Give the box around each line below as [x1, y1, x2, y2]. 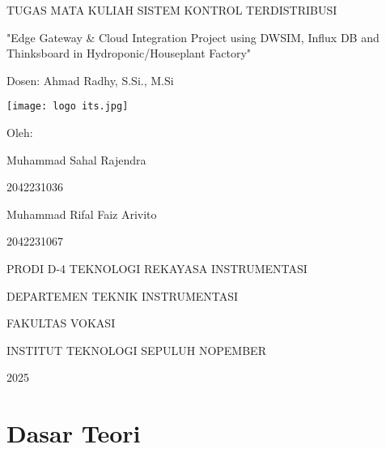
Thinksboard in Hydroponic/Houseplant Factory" [6, 45, 252, 62]
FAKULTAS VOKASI [6, 314, 116, 331]
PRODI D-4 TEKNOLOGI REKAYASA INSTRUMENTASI [6, 260, 308, 276]
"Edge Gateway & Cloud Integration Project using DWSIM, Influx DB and [6, 28, 380, 45]
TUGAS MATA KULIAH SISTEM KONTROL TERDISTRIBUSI [6, 2, 337, 18]
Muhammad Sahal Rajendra [6, 151, 146, 168]
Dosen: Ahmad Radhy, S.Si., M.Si [6, 71, 174, 88]
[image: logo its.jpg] [6, 100, 129, 113]
